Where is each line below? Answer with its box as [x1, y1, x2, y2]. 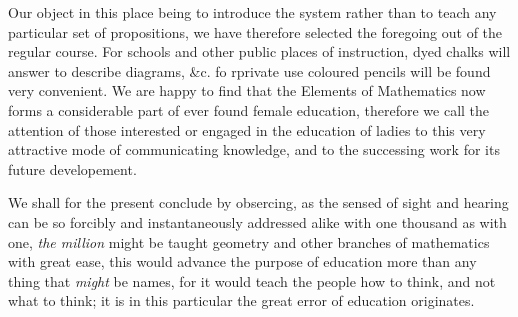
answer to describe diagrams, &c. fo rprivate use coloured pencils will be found [8, 60, 491, 81]
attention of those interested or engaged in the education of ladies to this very [8, 119, 486, 140]
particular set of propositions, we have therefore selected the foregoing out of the [8, 21, 503, 42]
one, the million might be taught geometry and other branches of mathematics [8, 231, 490, 252]
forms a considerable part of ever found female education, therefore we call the [8, 99, 490, 120]
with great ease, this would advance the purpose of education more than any [8, 251, 477, 272]
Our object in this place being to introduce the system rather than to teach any [8, 2, 497, 22]
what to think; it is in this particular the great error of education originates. [8, 290, 475, 311]
